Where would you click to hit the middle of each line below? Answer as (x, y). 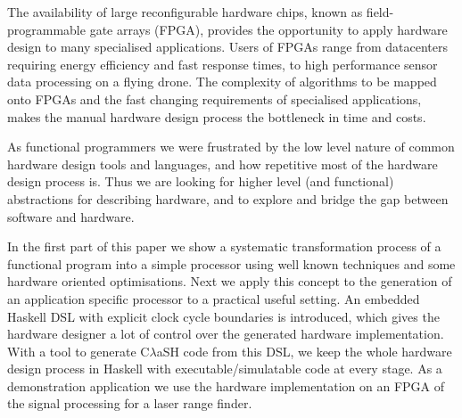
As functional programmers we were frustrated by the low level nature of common (231, 147)
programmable (46, 29)
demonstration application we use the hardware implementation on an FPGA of (226, 385)
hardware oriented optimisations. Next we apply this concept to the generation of (230, 281)
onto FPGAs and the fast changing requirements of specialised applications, (214, 98)
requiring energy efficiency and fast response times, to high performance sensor (223, 64)
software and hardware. (71, 216)
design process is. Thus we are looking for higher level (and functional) (201, 181)
